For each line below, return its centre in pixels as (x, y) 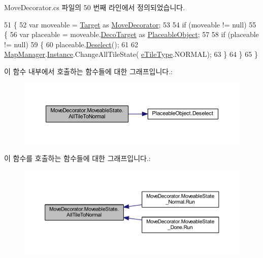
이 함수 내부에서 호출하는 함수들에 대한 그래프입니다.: (88, 71)
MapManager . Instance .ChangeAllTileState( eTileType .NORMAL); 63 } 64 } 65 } (131, 54)
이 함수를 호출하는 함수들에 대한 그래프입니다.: (77, 158)
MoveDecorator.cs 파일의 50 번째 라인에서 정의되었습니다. (95, 7)
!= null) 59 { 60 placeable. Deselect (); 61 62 (71, 44)
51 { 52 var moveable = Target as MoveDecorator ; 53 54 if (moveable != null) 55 (130, 24)
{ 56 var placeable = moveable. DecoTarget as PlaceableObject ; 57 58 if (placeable (131, 34)
